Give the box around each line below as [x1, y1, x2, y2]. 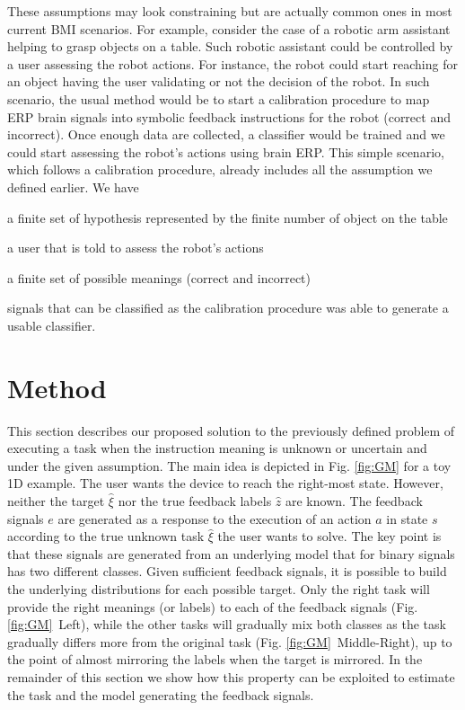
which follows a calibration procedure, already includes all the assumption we [7, 160, 433, 179]
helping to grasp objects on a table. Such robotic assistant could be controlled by [7, 37, 453, 56]
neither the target [7, 492, 105, 510]
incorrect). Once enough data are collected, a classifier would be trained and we [7, 125, 445, 144]
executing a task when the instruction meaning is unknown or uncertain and [7, 439, 427, 457]
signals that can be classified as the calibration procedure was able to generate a [7, 298, 449, 317]
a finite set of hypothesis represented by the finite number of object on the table [7, 208, 448, 226]
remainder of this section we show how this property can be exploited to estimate [7, 667, 455, 686]
